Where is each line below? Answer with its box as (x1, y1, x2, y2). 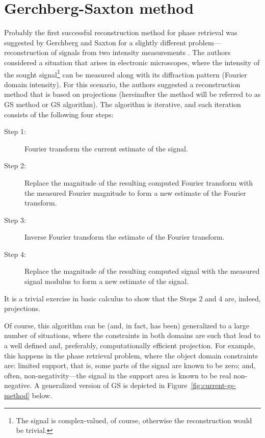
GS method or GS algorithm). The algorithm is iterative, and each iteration (4, 98, 241, 109)
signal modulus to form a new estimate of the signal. (24, 276, 189, 287)
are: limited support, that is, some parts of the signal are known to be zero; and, (4, 360, 256, 371)
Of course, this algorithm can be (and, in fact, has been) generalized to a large (4, 320, 250, 330)
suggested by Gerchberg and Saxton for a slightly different (4, 37, 187, 47)
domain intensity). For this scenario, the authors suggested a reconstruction (4, 79, 241, 89)
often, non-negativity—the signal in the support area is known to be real (4, 370, 231, 380)
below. (32, 390, 52, 400)
